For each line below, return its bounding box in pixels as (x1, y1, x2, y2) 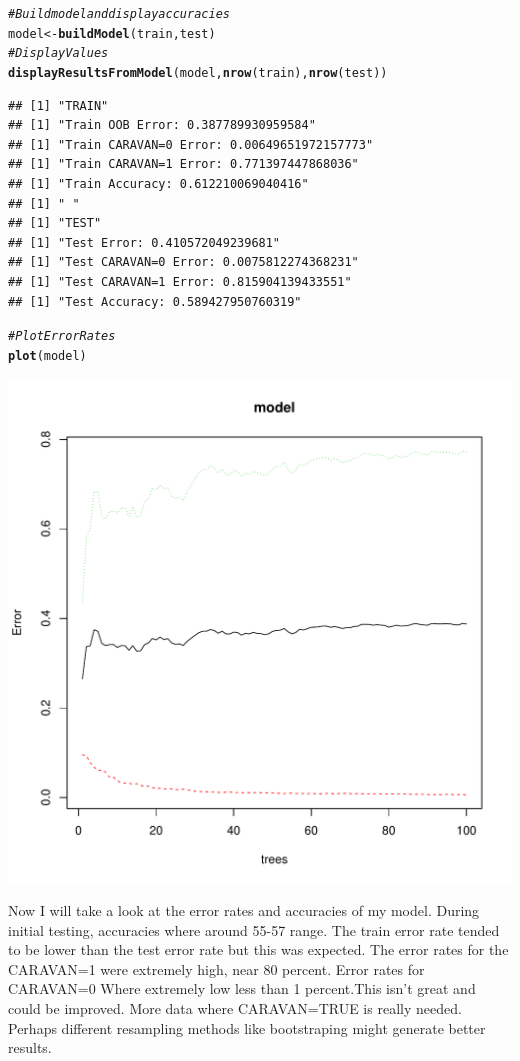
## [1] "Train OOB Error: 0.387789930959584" (8, 118, 316, 133)
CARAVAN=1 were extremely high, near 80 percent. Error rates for (8, 958, 425, 979)
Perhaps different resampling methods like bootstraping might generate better (8, 1017, 486, 1038)
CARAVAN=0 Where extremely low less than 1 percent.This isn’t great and (8, 978, 476, 999)
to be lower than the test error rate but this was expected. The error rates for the (8, 939, 509, 960)
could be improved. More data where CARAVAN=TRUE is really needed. (8, 998, 462, 1019)
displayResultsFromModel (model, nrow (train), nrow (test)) (8, 65, 388, 80)
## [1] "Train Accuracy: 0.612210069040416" (8, 177, 309, 191)
